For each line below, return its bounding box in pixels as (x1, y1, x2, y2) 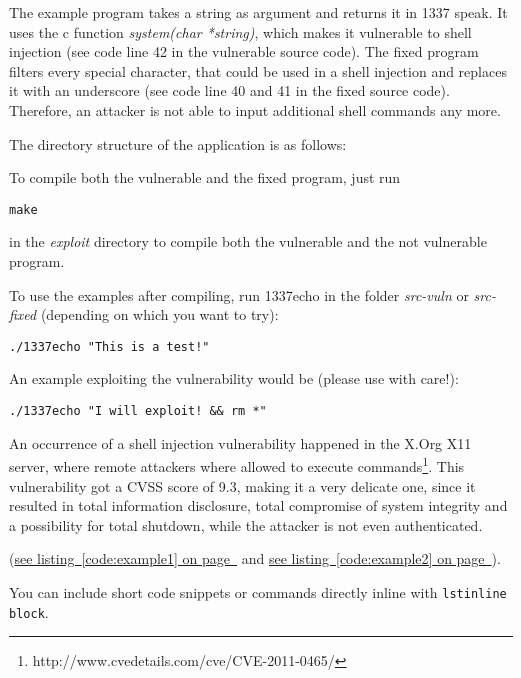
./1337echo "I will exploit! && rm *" (9, 404, 267, 419)
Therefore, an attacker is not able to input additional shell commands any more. (9, 99, 501, 120)
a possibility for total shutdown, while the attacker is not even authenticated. (9, 514, 483, 535)
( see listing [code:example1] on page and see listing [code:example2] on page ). (9, 548, 501, 569)
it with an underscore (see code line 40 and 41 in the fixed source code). (9, 80, 450, 101)
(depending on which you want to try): (40, 304, 279, 325)
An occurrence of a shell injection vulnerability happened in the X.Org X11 (9, 432, 472, 453)
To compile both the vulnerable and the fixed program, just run (9, 167, 401, 188)
